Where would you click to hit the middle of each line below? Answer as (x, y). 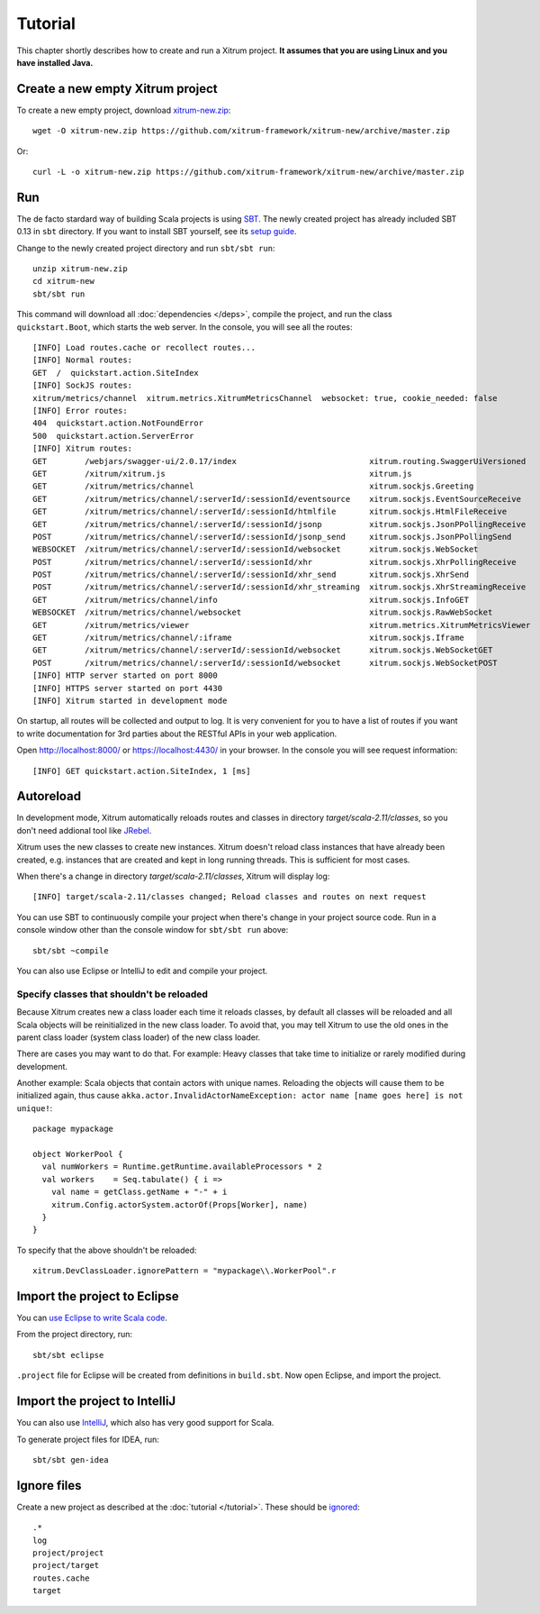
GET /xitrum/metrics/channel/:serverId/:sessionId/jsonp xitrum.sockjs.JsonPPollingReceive (279, 524)
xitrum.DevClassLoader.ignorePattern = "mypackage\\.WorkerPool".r (184, 1271)
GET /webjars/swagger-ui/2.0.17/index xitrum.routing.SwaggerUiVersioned (279, 461)
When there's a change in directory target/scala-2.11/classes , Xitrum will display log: (173, 876)
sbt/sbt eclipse (68, 1355)
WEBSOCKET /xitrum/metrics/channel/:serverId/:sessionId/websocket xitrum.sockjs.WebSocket (256, 549)
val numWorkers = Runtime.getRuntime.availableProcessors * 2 (182, 1167)
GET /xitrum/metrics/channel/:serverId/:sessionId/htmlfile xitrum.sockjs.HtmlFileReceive (270, 512)
